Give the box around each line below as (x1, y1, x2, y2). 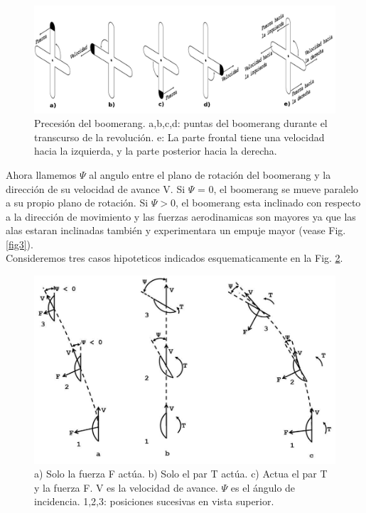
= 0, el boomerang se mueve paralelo (198, 181, 359, 196)
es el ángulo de (230, 480, 296, 495)
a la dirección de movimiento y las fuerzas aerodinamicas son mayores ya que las (6, 209, 356, 224)
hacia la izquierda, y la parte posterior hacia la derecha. (34, 143, 277, 158)
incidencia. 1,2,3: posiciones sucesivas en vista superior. (34, 494, 274, 509)
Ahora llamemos (6, 167, 77, 182)
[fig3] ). (6, 236, 33, 251)
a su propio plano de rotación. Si (6, 195, 149, 210)
